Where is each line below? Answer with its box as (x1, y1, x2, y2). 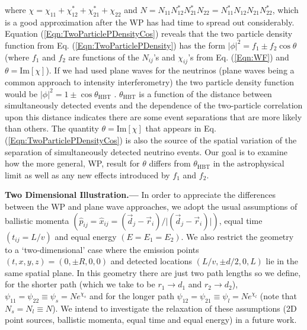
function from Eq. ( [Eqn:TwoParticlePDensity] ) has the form (5, 39, 225, 51)
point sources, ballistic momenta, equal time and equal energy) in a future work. (5, 313, 297, 326)
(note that (260, 289, 298, 302)
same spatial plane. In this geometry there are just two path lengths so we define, (5, 266, 301, 278)
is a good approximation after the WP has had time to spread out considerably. (5, 15, 295, 28)
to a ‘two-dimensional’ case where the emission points (5, 243, 199, 255)
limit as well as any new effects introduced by (5, 168, 170, 181)
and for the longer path (89, 289, 174, 302)
